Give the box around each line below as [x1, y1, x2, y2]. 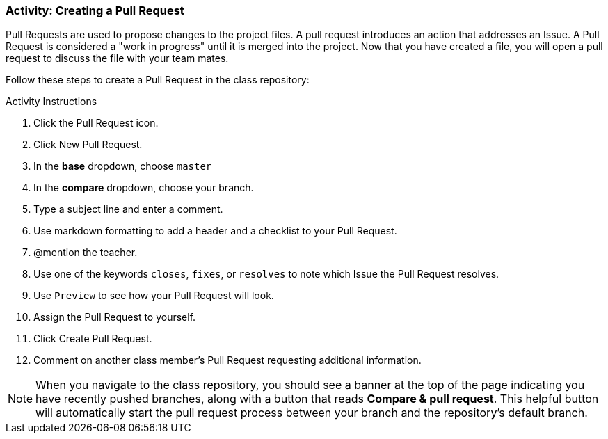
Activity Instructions [6, 95, 97, 108]
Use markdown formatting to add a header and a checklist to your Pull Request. [33, 225, 397, 237]
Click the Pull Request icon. [33, 117, 159, 129]
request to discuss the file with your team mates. [6, 52, 229, 65]
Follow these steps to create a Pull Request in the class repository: [6, 74, 310, 86]
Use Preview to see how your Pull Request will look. [33, 289, 274, 302]
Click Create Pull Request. [33, 333, 152, 345]
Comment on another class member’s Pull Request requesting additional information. [33, 354, 422, 367]
